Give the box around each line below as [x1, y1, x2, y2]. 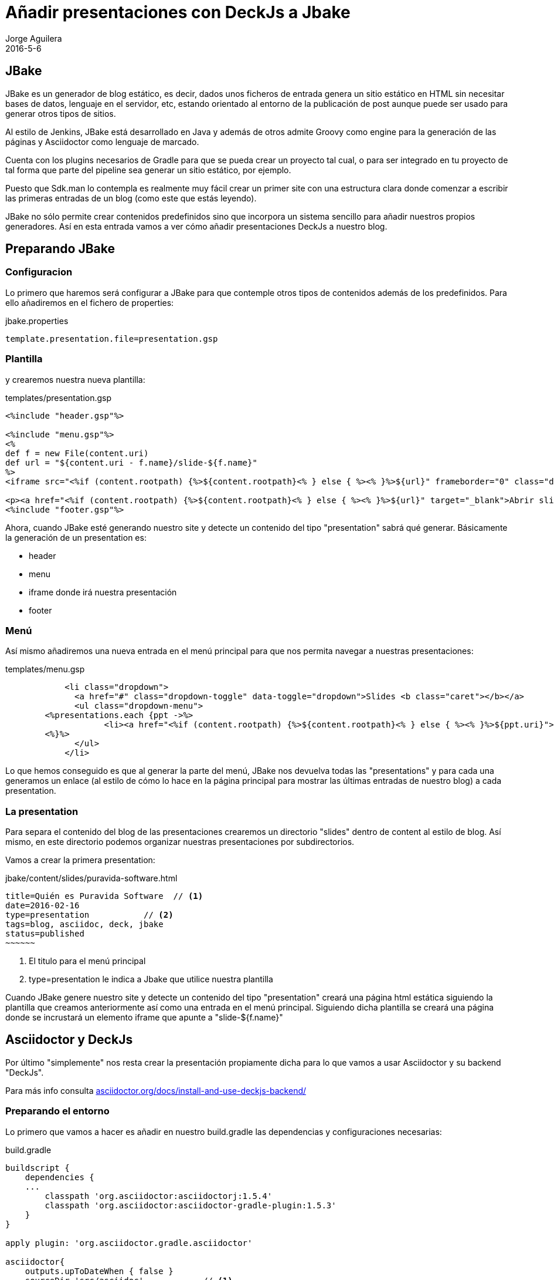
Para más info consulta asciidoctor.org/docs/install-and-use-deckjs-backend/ [5, 1085, 307, 1096]
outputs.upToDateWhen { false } [25, 1266, 174, 1276]
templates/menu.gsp [5, 664, 85, 675]
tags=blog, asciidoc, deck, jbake [5, 919, 164, 929]
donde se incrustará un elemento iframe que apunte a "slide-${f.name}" [5, 1012, 283, 1023]
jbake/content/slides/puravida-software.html [5, 873, 178, 884]
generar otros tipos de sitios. [5, 108, 116, 119]
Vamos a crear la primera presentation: [5, 855, 155, 865]
